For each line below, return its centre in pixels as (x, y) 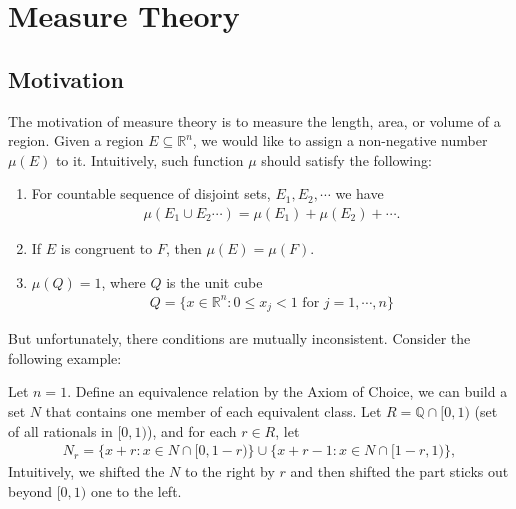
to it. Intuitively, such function (149, 159)
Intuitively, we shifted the (86, 471)
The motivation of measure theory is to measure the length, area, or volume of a (254, 120)
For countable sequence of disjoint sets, (151, 193)
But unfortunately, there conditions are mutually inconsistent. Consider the (239, 338)
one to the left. (136, 490)
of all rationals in (60, 430)
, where (123, 281)
